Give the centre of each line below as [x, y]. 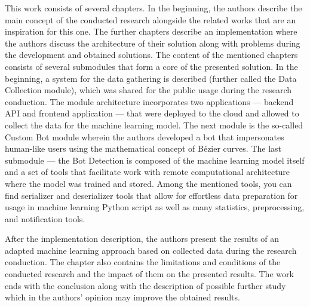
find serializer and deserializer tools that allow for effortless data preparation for [151, 195]
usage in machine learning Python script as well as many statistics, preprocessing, [155, 207]
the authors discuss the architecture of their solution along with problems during [153, 43]
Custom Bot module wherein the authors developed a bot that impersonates [145, 136]
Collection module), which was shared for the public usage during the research [148, 90]
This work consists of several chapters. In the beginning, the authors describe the [154, 8]
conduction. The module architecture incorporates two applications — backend [149, 101]
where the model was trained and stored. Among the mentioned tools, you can [148, 183]
